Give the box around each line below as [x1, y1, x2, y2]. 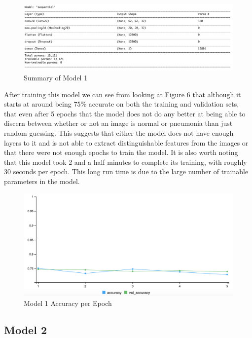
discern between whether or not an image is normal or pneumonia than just [4, 118, 233, 128]
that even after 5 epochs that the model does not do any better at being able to [4, 108, 246, 118]
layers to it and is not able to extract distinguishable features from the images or [4, 137, 249, 148]
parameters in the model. [4, 176, 80, 186]
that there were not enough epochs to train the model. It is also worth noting [4, 147, 238, 157]
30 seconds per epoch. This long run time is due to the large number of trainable [4, 166, 249, 177]
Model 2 [4, 322, 47, 337]
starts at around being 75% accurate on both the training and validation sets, [4, 99, 239, 109]
